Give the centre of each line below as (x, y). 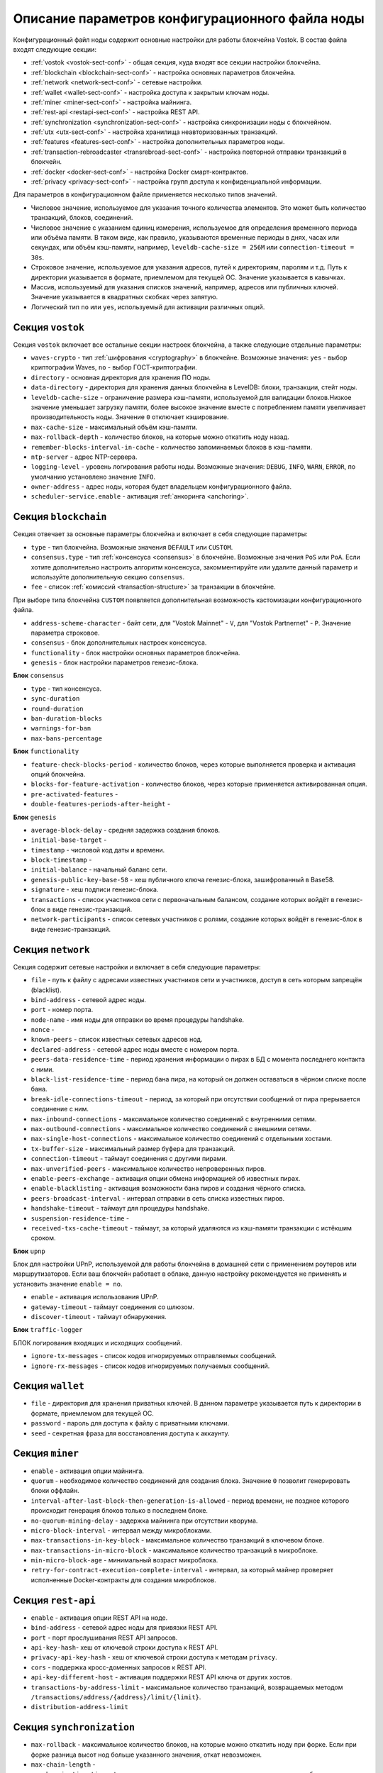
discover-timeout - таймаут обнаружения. (99, 1317)
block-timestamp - (61, 860)
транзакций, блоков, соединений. (82, 218)
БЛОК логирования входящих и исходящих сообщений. (98, 1343)
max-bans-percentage (67, 738)
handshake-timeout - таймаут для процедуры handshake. (120, 1208)
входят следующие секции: (55, 49)
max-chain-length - (63, 1764)
